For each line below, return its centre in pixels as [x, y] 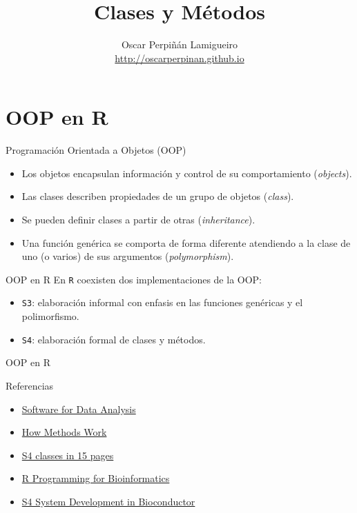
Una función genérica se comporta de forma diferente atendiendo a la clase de [186, 242]
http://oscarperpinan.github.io [180, 58]
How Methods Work [64, 432]
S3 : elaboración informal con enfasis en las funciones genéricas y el [162, 302]
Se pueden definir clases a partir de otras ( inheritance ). [138, 220]
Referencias [30, 385]
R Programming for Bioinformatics [96, 478]
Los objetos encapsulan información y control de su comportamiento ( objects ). [187, 173]
